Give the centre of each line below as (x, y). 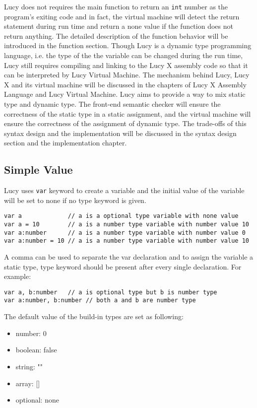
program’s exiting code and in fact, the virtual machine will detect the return (122, 16)
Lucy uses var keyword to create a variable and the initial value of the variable (124, 190)
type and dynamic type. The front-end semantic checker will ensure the (112, 104)
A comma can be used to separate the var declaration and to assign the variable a (129, 257)
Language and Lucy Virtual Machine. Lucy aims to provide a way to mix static (125, 94)
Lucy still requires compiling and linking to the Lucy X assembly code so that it (126, 65)
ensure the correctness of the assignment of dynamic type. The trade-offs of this (125, 123)
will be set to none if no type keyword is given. (75, 200)
